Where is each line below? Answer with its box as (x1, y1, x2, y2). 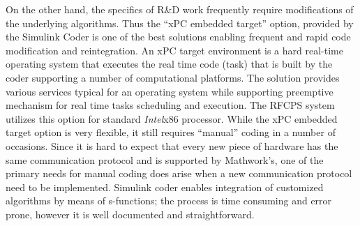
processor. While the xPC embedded (181, 111, 338, 126)
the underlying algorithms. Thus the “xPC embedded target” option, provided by (6, 15, 354, 30)
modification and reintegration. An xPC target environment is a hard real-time (6, 43, 343, 57)
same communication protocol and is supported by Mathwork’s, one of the (6, 152, 324, 167)
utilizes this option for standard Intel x (6, 111, 169, 126)
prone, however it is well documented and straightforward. (6, 206, 255, 221)
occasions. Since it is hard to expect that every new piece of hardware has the (6, 138, 338, 153)
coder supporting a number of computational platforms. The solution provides (6, 70, 340, 84)
